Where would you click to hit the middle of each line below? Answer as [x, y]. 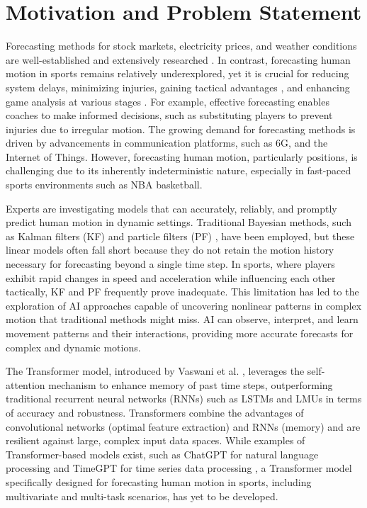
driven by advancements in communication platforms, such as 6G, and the [167, 143]
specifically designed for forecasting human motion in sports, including [159, 481]
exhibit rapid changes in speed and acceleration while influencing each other [171, 277]
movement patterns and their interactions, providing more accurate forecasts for [180, 333]
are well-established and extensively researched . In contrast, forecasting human [178, 59]
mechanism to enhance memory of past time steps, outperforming [191, 384]
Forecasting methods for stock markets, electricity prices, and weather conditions [181, 46]
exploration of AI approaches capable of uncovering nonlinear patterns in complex [184, 305]
